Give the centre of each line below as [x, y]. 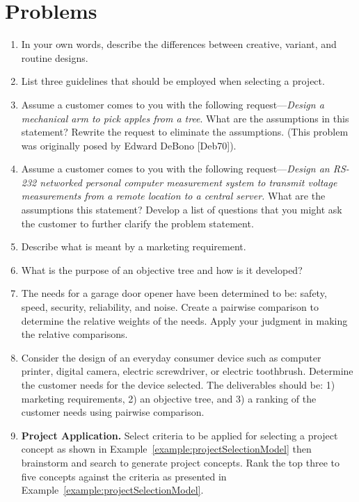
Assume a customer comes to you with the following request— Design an [175, 169]
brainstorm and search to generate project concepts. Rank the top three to [180, 462]
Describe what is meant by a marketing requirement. [134, 246]
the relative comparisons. [74, 334]
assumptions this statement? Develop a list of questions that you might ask [182, 210]
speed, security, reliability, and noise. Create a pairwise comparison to [170, 307]
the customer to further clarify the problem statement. [137, 223]
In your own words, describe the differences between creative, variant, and [179, 44]
